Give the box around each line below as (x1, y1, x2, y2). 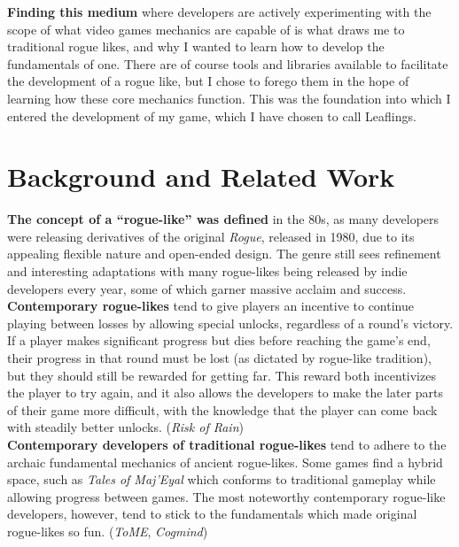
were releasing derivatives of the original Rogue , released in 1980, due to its (7, 227, 415, 245)
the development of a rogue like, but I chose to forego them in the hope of (7, 72, 409, 90)
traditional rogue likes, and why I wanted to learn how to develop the (7, 37, 385, 56)
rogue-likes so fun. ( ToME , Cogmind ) (7, 521, 208, 540)
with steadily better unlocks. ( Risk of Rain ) (7, 418, 244, 436)
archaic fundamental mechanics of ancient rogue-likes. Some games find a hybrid (7, 452, 443, 471)
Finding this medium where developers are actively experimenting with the (7, 3, 432, 20)
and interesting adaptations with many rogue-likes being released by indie (7, 262, 408, 281)
